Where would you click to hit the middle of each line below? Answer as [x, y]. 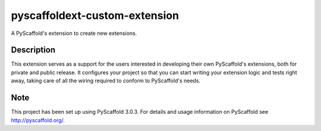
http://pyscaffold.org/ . [38, 120]
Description [33, 50]
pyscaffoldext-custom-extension [95, 15]
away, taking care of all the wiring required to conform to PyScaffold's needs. [106, 81]
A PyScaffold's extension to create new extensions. [74, 33]
